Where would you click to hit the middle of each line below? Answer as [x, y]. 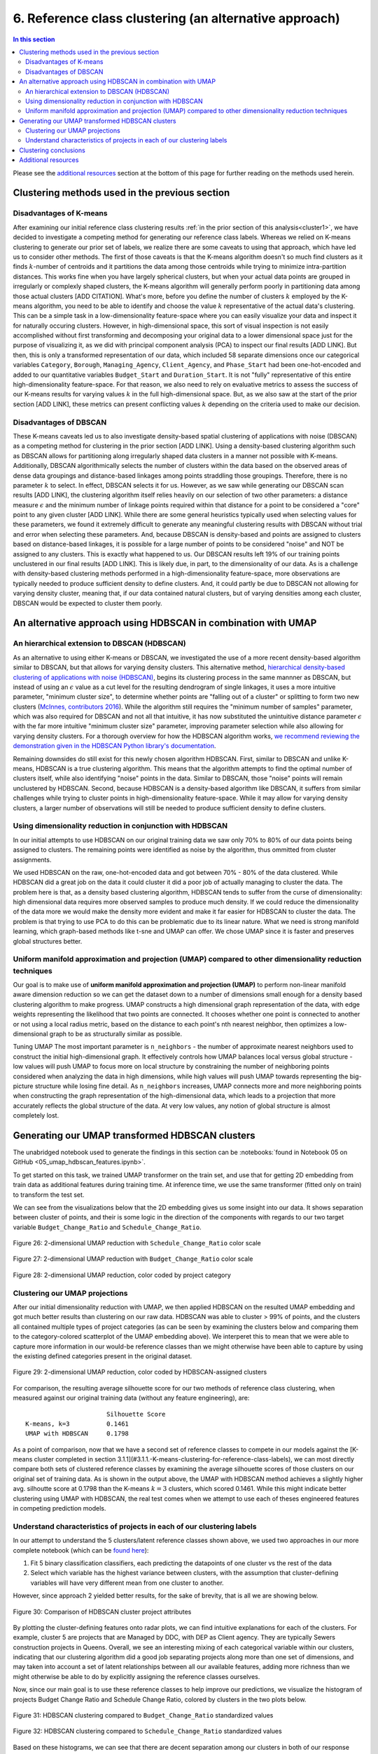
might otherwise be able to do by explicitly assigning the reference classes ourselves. [136, 1676]
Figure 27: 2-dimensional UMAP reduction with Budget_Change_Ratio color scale [133, 1259]
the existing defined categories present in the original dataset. [103, 1356]
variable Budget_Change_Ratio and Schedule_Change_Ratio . [107, 1227]
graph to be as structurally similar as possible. [115, 1033]
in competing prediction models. [59, 1508]
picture [23, 1086]
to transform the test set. [49, 1194]
